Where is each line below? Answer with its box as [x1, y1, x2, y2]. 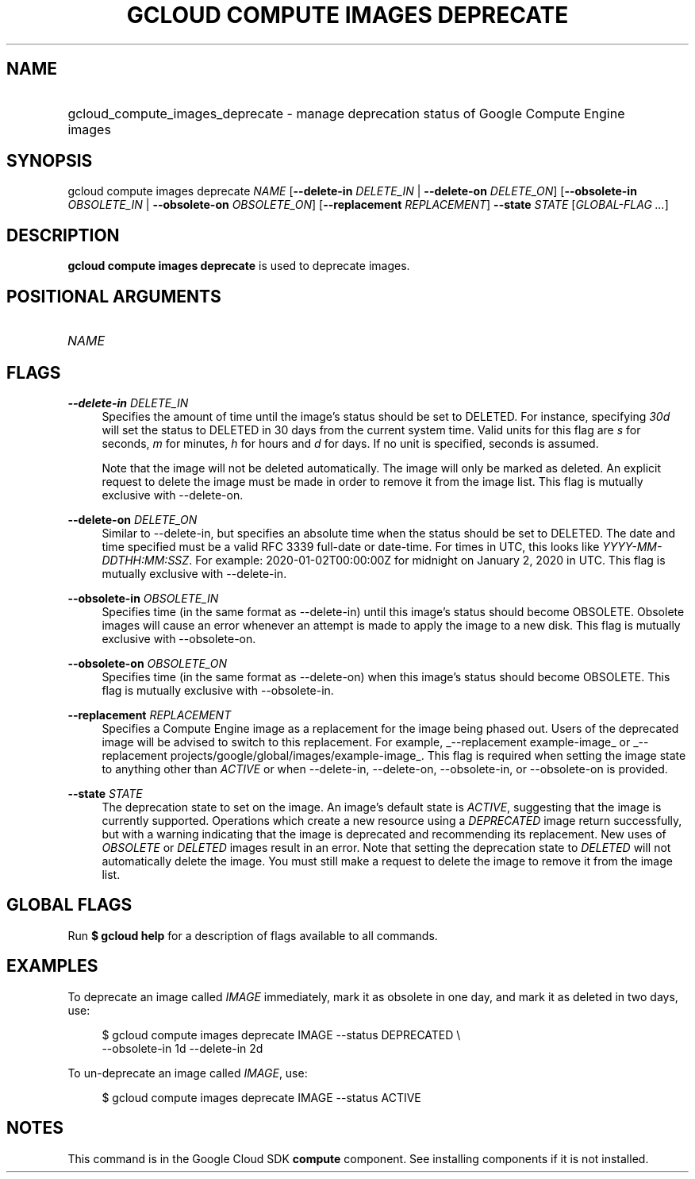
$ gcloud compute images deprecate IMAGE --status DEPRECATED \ [102, 1027, 461, 1042]
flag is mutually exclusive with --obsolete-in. [102, 683, 334, 697]
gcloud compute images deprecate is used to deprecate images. [67, 259, 410, 273]
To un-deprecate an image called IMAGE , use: [67, 1065, 308, 1080]
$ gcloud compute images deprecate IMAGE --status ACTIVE [102, 1090, 421, 1104]
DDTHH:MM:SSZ [102, 553, 190, 567]
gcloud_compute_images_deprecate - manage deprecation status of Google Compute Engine [67, 105, 625, 121]
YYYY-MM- [602, 539, 662, 553]
